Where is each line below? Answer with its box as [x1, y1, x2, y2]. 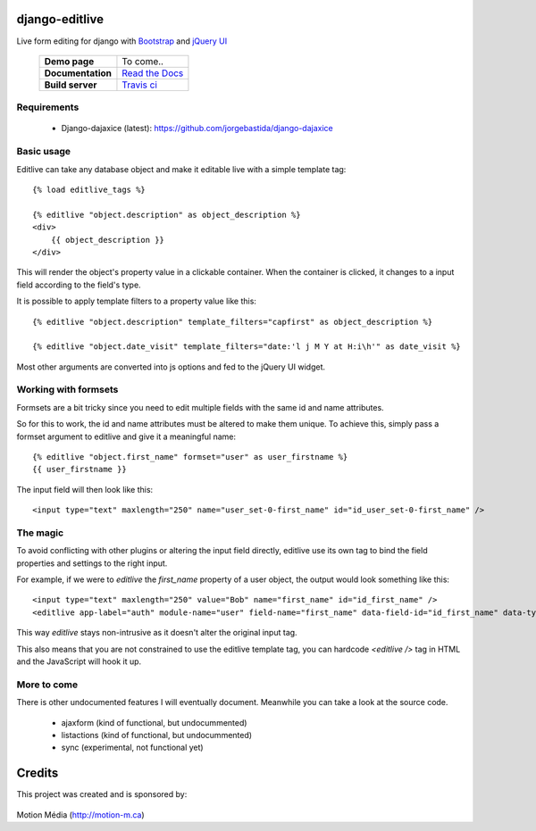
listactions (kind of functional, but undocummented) [61, 729, 253, 740]
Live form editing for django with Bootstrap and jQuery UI [16, 36, 228, 46]
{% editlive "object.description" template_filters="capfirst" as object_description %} [32, 317, 433, 327]
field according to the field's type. [16, 279, 142, 290]
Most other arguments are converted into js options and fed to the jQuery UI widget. [16, 361, 326, 372]
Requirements [16, 101, 80, 113]
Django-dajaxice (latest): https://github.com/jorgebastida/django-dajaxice [61, 123, 334, 134]
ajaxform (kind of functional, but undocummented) [61, 717, 247, 727]
